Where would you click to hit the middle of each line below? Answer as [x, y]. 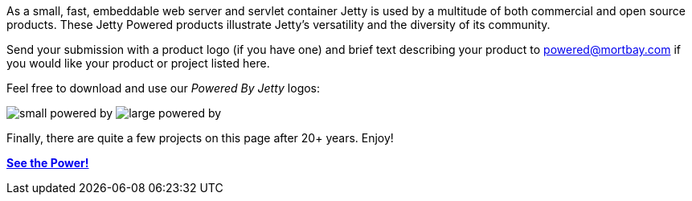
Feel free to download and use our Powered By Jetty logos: [164, 88]
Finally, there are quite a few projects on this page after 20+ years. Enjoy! [200, 138]
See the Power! [48, 163]
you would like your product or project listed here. [138, 63]
